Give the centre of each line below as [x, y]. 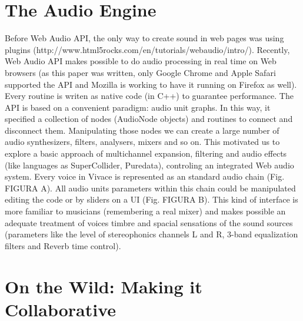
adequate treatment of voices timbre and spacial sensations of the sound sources [149, 222]
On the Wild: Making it [104, 286]
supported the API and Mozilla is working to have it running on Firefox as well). [151, 84]
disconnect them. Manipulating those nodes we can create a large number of [142, 130]
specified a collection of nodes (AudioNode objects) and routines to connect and [149, 119]
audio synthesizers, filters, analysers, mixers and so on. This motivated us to [142, 142]
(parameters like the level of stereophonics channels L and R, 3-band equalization [151, 234]
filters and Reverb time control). [63, 245]
